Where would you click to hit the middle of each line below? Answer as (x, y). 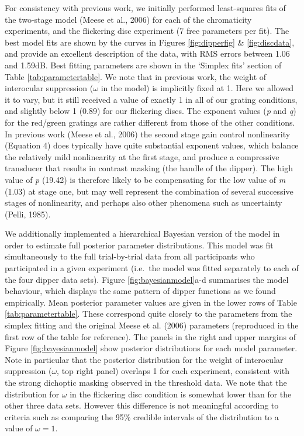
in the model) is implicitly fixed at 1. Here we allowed (197, 88)
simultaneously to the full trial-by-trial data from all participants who (130, 256)
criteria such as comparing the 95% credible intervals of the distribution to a (142, 416)
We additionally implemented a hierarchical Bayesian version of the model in (142, 233)
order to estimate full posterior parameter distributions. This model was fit (139, 245)
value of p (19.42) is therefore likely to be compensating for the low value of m (145, 179)
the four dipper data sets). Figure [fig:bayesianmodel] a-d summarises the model (147, 279)
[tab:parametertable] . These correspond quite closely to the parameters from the (148, 314)
